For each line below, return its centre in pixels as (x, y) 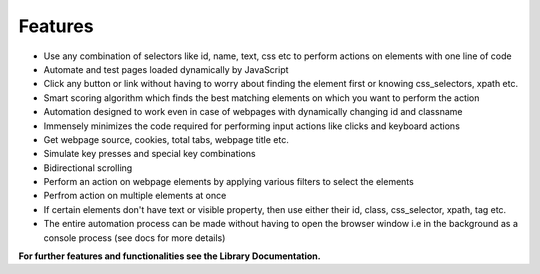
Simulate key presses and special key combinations (150, 154)
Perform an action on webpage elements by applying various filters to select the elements (228, 182)
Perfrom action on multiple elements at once (135, 196)
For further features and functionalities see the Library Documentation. (169, 256)
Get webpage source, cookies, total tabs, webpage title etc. (166, 139)
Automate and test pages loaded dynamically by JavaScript (166, 69)
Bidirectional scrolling (88, 167)
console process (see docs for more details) (134, 237)
